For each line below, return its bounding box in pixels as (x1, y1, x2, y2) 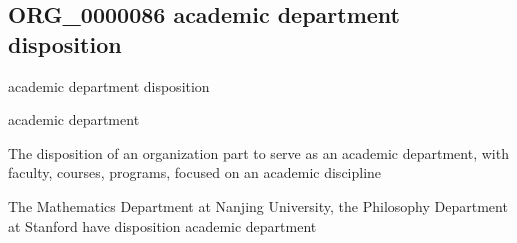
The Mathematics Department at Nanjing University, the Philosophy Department (8, 195, 508, 216)
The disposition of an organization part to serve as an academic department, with (8, 142, 509, 163)
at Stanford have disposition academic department (8, 215, 317, 236)
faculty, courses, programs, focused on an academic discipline (8, 162, 382, 183)
